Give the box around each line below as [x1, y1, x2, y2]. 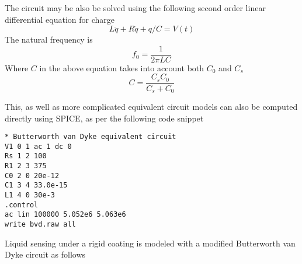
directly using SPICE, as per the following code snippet [5, 112, 204, 124]
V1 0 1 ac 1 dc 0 [5, 142, 72, 151]
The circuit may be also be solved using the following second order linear [5, 2, 266, 13]
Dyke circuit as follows [5, 248, 86, 260]
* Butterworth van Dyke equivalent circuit [5, 133, 176, 141]
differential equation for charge [5, 13, 114, 25]
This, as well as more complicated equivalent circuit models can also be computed [5, 100, 298, 112]
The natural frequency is [5, 33, 93, 46]
